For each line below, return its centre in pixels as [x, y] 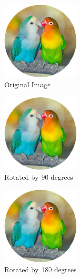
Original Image [27, 84]
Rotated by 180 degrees [40, 269]
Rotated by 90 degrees [39, 177]
